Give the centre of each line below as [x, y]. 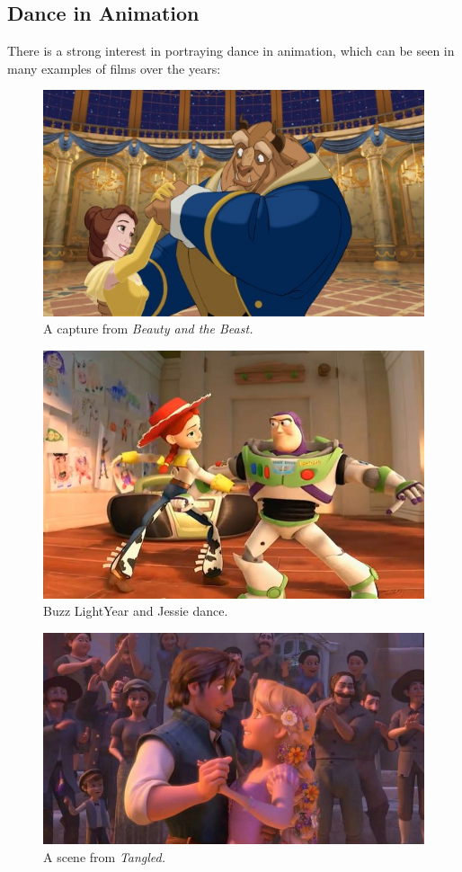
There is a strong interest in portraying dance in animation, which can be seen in [231, 51]
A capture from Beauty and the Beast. [148, 329]
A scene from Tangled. [105, 856]
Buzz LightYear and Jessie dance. [136, 611]
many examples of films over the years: [114, 68]
